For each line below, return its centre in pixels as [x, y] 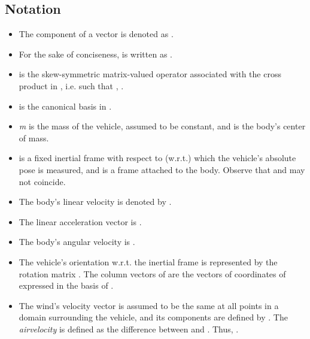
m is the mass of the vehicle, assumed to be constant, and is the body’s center [162, 126]
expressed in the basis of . [66, 285]
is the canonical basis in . [65, 106]
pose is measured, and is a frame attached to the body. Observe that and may [162, 169]
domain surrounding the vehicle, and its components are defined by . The [153, 317]
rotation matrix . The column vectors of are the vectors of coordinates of [152, 273]
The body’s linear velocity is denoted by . [95, 202]
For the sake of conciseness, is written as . [95, 54]
